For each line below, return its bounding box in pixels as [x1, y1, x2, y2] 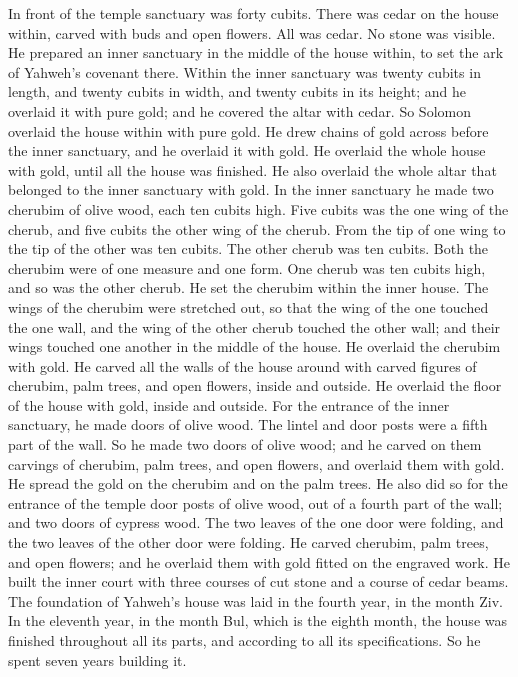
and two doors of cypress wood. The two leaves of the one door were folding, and [8, 512, 504, 533]
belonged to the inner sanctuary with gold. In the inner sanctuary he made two [8, 179, 494, 200]
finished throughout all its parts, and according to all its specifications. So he [8, 630, 481, 650]
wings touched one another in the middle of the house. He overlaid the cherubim [8, 336, 501, 357]
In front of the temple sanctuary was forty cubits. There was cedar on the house [8, 3, 499, 23]
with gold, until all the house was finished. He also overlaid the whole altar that [8, 159, 497, 180]
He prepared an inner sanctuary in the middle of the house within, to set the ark [8, 42, 504, 63]
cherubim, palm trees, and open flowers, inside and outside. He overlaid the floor [8, 375, 502, 396]
